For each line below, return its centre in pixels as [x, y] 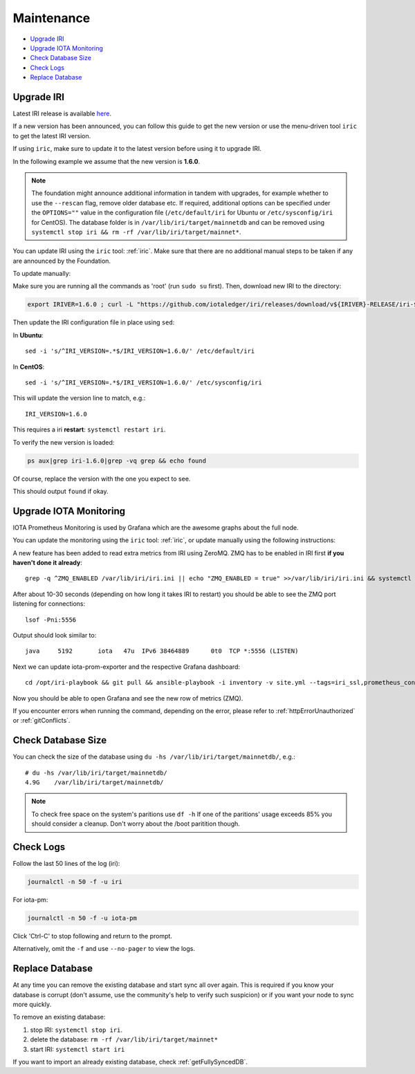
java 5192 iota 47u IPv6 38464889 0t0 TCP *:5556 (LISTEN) [162, 651]
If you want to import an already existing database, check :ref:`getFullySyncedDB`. [130, 1062]
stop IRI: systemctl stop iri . [76, 1030]
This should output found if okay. [61, 491]
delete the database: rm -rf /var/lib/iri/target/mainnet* [124, 1039]
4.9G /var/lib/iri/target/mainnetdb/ [94, 783]
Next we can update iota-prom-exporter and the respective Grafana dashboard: [127, 667]
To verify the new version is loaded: [64, 442]
